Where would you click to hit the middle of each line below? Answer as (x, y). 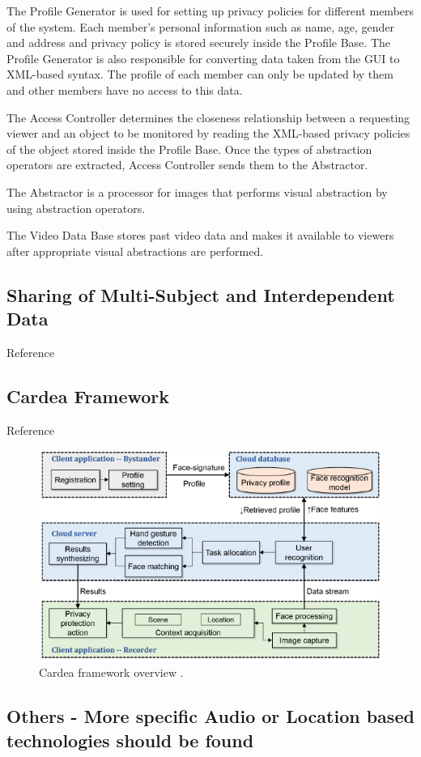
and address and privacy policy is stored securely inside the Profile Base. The (198, 43)
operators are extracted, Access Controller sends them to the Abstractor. (187, 165)
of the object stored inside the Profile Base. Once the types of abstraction (189, 149)
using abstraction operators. (76, 208)
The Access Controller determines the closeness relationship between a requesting (208, 117)
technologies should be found (130, 740)
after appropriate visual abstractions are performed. (135, 251)
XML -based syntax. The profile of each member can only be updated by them (200, 74)
